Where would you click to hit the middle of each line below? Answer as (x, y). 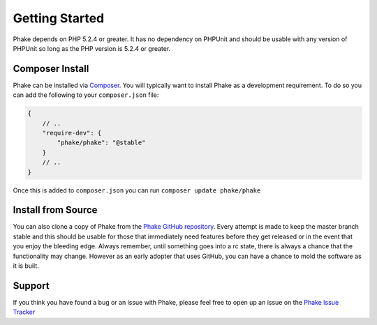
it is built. (26, 266)
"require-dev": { (72, 133)
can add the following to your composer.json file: (86, 95)
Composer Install (51, 69)
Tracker (24, 312)
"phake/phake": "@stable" (101, 143)
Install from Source (55, 210)
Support (31, 286)
